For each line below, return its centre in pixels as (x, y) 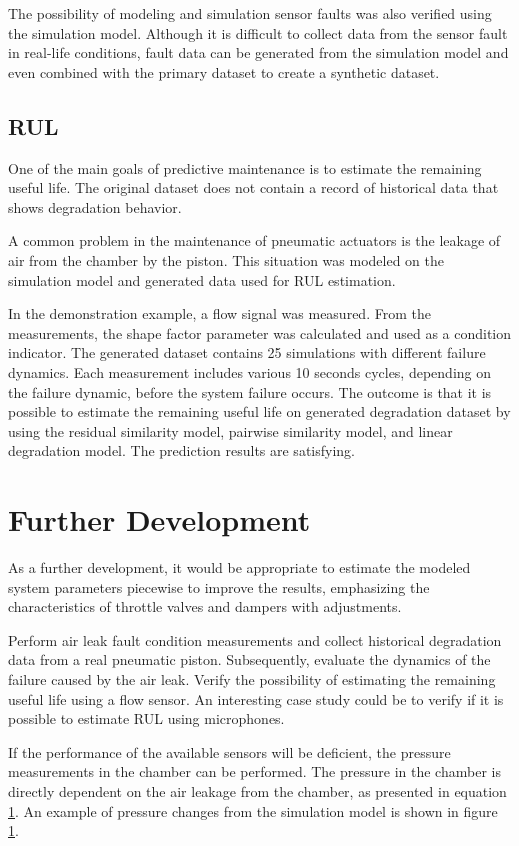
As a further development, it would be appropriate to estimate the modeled (239, 567)
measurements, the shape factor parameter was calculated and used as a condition (260, 332)
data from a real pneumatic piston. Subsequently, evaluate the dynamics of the (249, 659)
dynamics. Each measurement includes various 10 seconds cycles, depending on (249, 371)
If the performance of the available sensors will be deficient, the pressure (229, 751)
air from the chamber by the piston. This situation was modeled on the (226, 259)
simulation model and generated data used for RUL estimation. (202, 279)
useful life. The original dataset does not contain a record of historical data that (253, 187)
